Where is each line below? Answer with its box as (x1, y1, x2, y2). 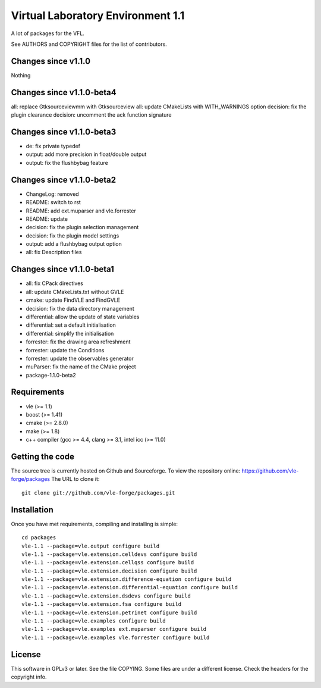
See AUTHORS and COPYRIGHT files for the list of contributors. (11, 40, 168, 48)
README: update (26, 215, 68, 223)
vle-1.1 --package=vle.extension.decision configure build (21, 567, 197, 574)
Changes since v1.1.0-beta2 (11, 174, 116, 184)
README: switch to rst (26, 199, 81, 206)
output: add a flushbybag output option (26, 240, 122, 248)
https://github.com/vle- (241, 467, 299, 474)
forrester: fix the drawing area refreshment (26, 338, 131, 345)
